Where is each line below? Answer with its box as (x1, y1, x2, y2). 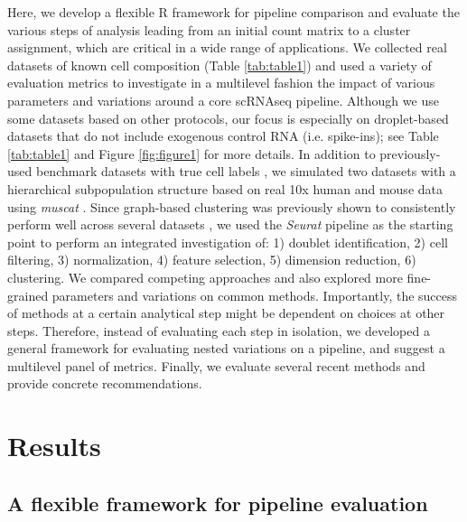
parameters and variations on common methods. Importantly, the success (51, 285, 458, 304)
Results (7, 427, 101, 464)
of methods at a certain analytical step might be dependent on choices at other (7, 303, 445, 322)
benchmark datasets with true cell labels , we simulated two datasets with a (35, 162, 456, 181)
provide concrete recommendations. (7, 374, 202, 393)
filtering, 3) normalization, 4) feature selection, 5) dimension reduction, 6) (7, 250, 416, 269)
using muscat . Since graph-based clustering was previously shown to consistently (7, 197, 456, 216)
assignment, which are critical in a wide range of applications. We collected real (7, 38, 447, 57)
